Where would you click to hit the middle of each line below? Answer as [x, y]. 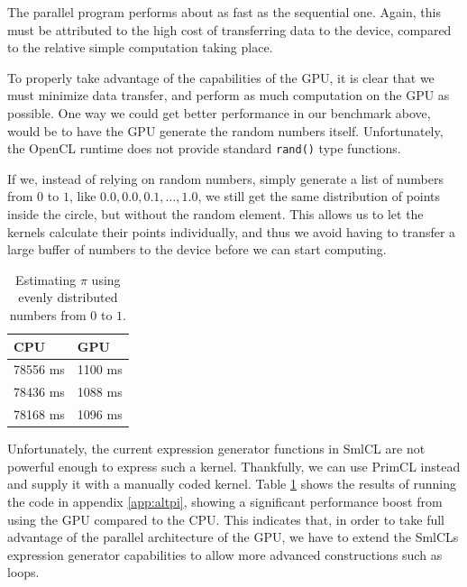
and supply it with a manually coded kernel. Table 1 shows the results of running [232, 484]
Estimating [46, 279]
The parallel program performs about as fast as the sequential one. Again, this [224, 12]
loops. [23, 572]
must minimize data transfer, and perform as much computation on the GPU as [229, 95]
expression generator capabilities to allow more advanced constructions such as [225, 554]
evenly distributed [68, 297]
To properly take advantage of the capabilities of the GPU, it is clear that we [221, 77]
